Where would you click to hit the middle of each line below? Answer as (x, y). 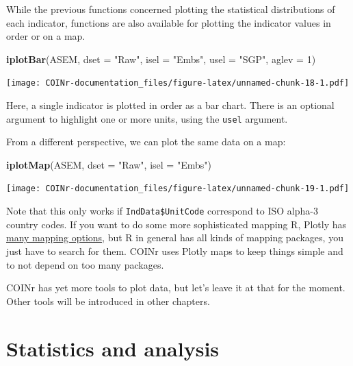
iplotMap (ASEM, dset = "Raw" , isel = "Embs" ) (109, 164)
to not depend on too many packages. (85, 264)
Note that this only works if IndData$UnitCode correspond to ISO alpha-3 (162, 211)
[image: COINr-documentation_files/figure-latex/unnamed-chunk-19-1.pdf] (178, 189)
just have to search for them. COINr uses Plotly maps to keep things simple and (175, 251)
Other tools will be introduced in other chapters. (108, 301)
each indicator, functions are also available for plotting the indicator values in (169, 22)
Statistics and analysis (113, 348)
